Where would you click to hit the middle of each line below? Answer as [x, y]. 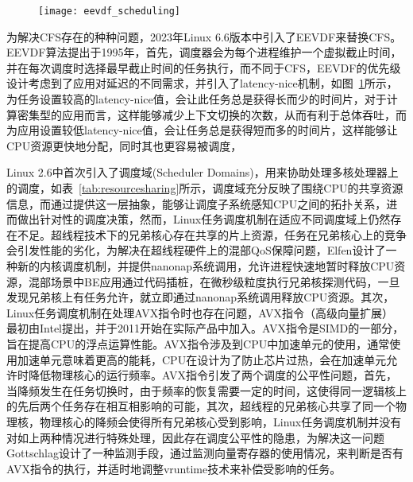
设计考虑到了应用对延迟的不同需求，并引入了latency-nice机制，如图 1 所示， [202, 83]
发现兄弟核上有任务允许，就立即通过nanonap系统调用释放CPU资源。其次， [201, 297]
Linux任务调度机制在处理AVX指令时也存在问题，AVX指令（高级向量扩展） [200, 312]
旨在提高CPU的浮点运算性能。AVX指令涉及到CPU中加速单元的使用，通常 [198, 343]
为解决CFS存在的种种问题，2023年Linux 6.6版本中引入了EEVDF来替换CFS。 [204, 36]
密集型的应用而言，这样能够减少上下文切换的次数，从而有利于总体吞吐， [206, 114]
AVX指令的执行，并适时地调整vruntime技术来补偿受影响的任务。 [174, 468]
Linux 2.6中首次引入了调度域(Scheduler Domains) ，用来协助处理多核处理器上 [203, 172]
